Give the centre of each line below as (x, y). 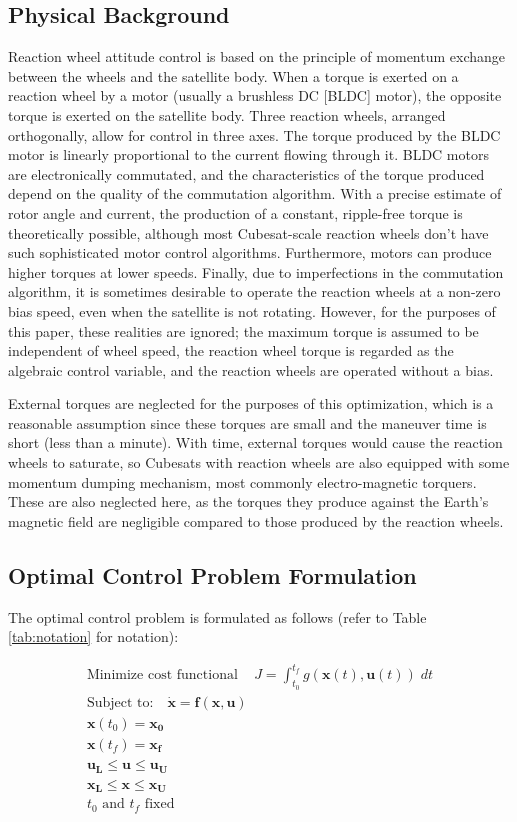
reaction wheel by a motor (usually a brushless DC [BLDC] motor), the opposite (255, 95)
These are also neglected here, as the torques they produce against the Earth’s (248, 501)
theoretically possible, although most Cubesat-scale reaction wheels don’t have (248, 232)
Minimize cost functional (162, 675)
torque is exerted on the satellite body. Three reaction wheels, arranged (227, 114)
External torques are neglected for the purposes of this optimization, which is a (251, 403)
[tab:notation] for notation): (93, 636)
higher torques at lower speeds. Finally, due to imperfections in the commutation (256, 271)
